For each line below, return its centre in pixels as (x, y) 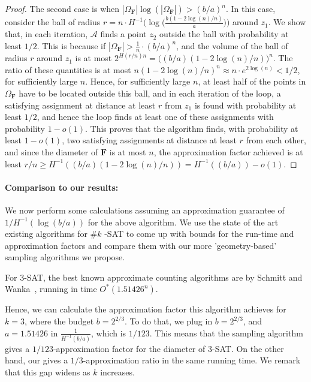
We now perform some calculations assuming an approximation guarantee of (145, 210)
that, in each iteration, (46, 34)
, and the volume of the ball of (232, 45)
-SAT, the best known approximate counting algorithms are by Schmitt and (163, 277)
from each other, (276, 140)
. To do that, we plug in (168, 321)
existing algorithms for (46, 234)
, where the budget (59, 321)
